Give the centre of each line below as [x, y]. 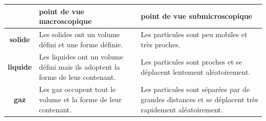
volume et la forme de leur [80, 99]
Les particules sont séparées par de [195, 89]
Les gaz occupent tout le [77, 89]
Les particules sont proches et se [192, 62]
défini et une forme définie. [81, 44]
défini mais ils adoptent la [80, 66]
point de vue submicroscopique [196, 16]
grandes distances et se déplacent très [199, 99]
